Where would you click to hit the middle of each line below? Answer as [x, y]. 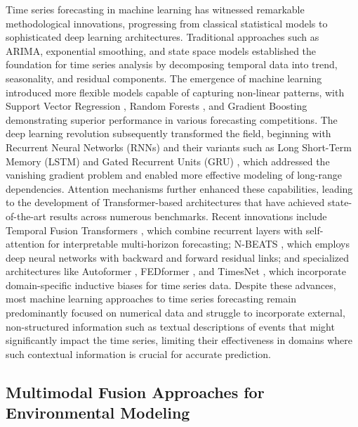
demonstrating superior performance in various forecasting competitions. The [172, 119]
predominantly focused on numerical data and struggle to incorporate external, [175, 313]
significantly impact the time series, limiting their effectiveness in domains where [179, 340]
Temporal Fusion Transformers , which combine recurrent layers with [154, 230]
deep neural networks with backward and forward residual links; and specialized [178, 257]
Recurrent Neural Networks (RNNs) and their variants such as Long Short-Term [179, 147]
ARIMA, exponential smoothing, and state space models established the [161, 50]
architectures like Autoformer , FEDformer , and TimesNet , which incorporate [176, 271]
